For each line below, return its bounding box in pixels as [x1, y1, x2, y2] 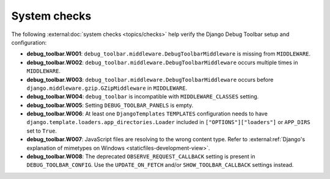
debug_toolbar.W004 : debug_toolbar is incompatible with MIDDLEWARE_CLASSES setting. [26, 93, 259, 100]
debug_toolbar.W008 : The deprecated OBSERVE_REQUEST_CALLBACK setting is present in [26, 153, 255, 160]
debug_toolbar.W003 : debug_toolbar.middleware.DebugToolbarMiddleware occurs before [26, 76, 274, 83]
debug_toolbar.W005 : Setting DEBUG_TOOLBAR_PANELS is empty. [26, 101, 194, 109]
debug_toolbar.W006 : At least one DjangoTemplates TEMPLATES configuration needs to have [26, 110, 268, 117]
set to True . [26, 127, 57, 134]
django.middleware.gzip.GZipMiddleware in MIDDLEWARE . [26, 84, 188, 92]
